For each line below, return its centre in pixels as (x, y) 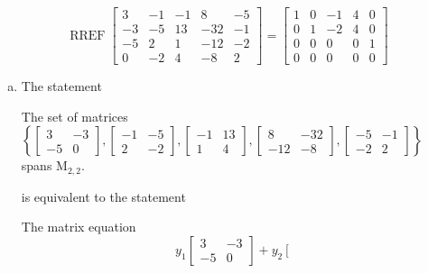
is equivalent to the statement (103, 196)
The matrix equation (79, 227)
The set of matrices (74, 116)
